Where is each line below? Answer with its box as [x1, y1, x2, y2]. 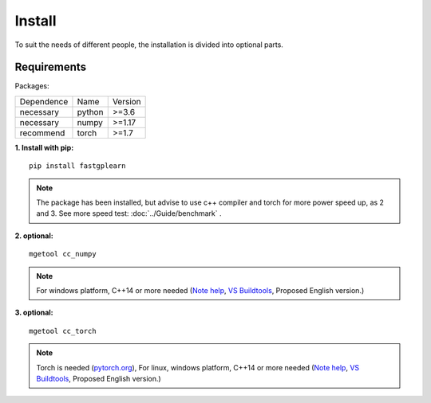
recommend [19, 127, 65, 139]
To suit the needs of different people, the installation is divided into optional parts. [14, 40, 283, 49]
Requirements [14, 61, 87, 74]
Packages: [14, 81, 49, 91]
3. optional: [14, 307, 53, 318]
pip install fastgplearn [29, 162, 126, 170]
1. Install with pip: [14, 143, 74, 152]
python [77, 106, 104, 117]
